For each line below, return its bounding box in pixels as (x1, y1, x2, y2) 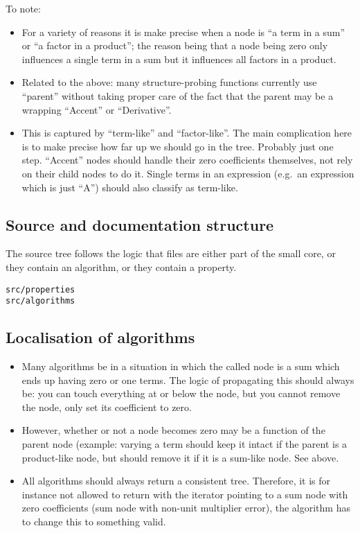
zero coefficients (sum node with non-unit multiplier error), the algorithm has (21, 500, 350, 515)
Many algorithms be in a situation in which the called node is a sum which (21, 359, 340, 374)
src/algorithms (6, 296, 75, 306)
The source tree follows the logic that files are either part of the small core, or (6, 246, 336, 261)
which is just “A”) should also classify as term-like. (21, 180, 238, 194)
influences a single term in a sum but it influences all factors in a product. (21, 51, 336, 66)
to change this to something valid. (21, 514, 166, 528)
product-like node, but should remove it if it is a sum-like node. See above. (21, 450, 339, 464)
